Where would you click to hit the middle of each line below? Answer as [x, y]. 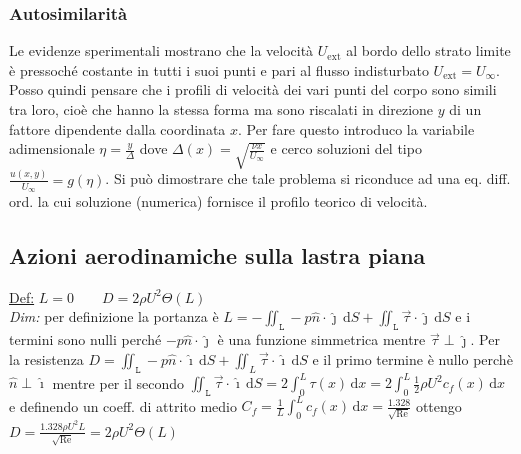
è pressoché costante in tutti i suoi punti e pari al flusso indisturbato [219, 69]
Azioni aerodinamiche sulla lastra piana [217, 254]
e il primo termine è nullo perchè [412, 358]
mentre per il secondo [118, 382]
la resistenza [46, 358]
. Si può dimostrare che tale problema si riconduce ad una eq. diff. [308, 178]
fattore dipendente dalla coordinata [117, 128]
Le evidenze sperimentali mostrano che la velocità [161, 50]
